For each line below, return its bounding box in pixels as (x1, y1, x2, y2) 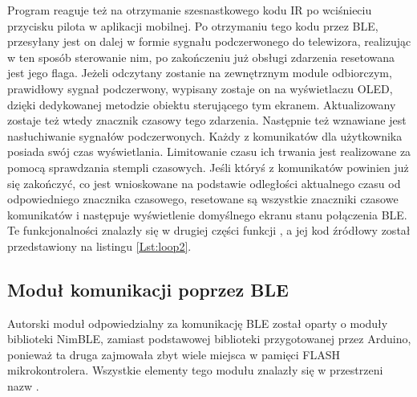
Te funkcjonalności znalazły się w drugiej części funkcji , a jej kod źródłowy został (7, 222, 411, 239)
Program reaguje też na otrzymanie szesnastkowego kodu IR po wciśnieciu (7, 2, 372, 18)
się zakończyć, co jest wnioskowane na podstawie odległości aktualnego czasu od (7, 174, 401, 191)
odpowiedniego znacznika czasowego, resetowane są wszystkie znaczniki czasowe (7, 190, 399, 207)
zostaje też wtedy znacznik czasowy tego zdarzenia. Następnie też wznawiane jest (7, 112, 407, 129)
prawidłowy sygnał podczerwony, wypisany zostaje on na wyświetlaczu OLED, (7, 80, 393, 96)
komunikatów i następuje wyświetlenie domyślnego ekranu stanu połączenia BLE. (7, 206, 407, 223)
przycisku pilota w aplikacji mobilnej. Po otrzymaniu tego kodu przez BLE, (7, 17, 379, 34)
